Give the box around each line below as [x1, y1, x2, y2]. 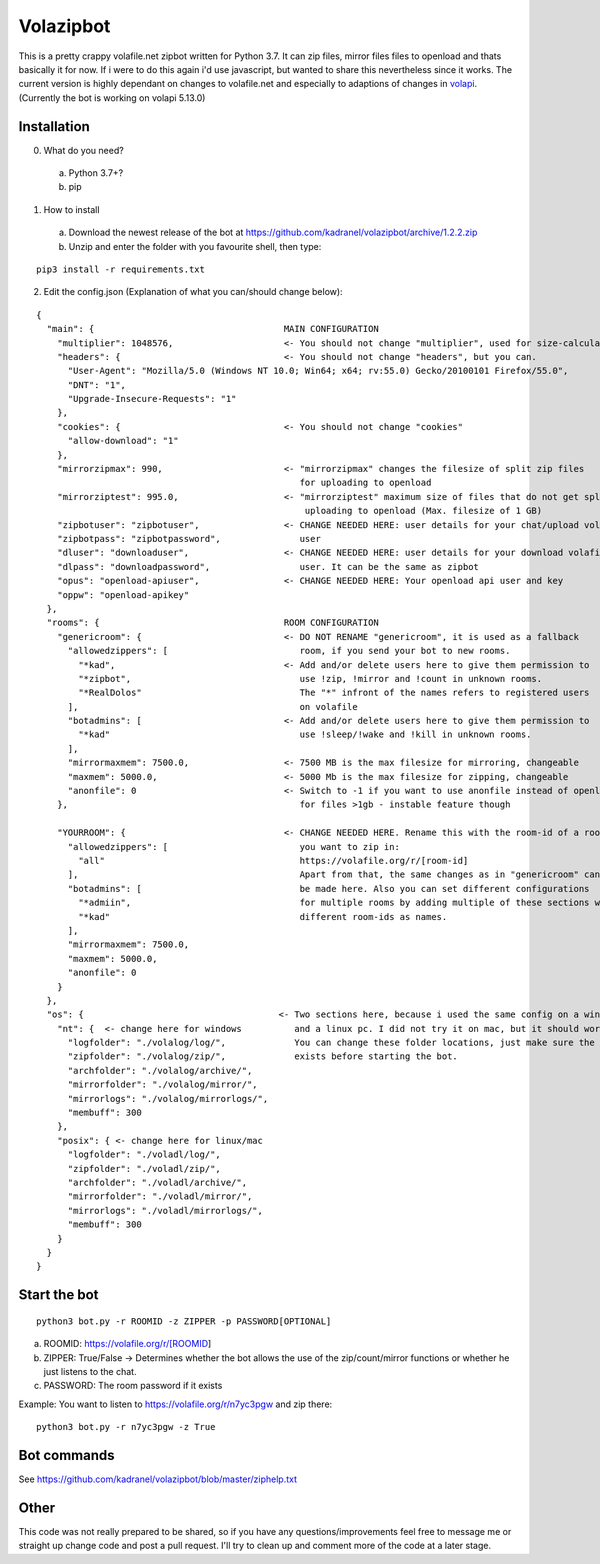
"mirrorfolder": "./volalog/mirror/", [67, 1079, 259, 1090]
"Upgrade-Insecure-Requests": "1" [67, 393, 237, 405]
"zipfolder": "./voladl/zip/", [67, 1163, 222, 1174]
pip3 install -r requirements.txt [36, 263, 205, 275]
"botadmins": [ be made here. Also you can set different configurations [67, 883, 590, 894]
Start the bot [18, 1286, 99, 1304]
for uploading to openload [299, 477, 432, 489]
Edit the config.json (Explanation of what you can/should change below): [43, 286, 344, 298]
